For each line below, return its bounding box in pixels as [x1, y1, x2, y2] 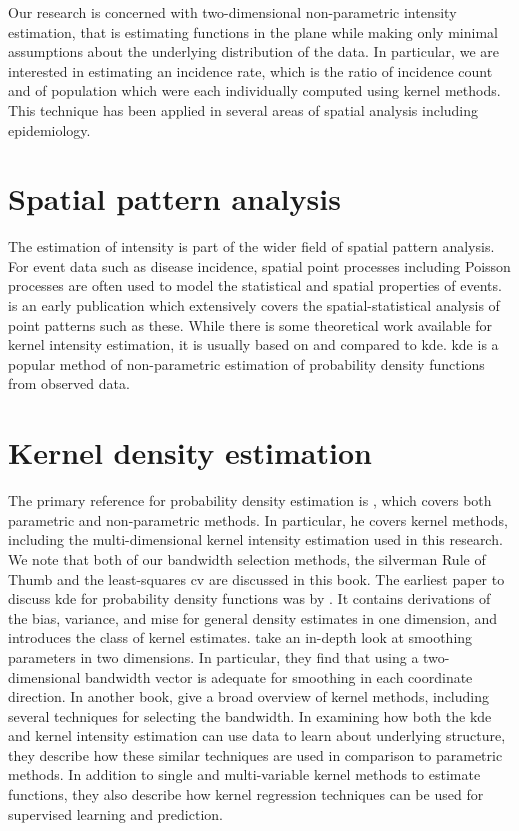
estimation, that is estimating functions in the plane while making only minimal [8, 21, 498, 42]
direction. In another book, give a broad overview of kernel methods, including [8, 686, 489, 707]
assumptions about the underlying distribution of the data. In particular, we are [8, 41, 499, 62]
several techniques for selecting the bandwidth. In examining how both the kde [8, 705, 492, 726]
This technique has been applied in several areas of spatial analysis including [8, 99, 479, 120]
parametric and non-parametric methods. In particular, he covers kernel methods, [8, 509, 508, 530]
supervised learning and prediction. [8, 803, 223, 824]
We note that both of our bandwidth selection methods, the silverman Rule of [8, 548, 486, 569]
